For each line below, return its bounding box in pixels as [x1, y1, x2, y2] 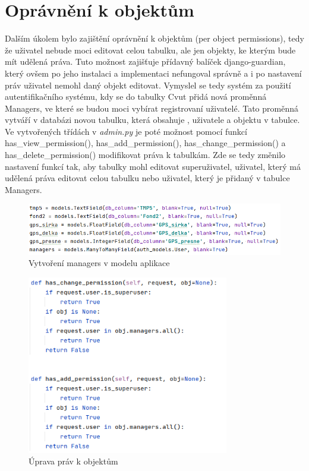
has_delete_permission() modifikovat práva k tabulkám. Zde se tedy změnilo [5, 148, 286, 161]
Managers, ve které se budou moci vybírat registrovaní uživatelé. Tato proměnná [5, 102, 298, 114]
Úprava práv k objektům [29, 455, 118, 467]
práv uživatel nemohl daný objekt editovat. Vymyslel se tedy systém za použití [5, 78, 291, 91]
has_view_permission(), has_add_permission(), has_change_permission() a [5, 137, 286, 149]
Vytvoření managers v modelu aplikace [29, 257, 170, 269]
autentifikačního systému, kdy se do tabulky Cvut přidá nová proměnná [5, 90, 267, 103]
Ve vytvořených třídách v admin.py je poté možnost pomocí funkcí [5, 125, 247, 137]
